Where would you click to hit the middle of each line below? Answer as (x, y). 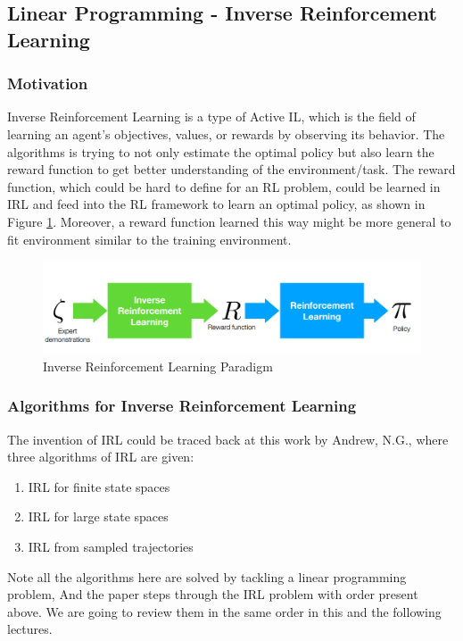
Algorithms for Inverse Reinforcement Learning (182, 406)
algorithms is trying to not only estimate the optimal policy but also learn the (221, 151)
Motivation (48, 83)
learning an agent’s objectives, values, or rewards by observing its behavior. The (226, 133)
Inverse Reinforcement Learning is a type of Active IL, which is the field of (211, 117)
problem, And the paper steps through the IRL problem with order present (213, 594)
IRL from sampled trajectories (111, 546)
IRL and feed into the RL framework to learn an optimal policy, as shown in (216, 204)
